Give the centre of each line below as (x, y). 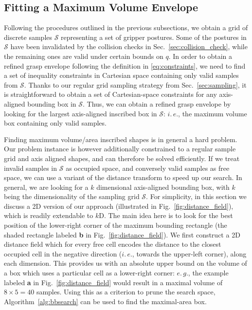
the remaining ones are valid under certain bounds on (84, 56)
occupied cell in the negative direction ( (63, 253)
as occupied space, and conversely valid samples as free (148, 168)
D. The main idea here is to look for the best (166, 215)
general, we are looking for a (46, 187)
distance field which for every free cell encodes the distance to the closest (113, 244)
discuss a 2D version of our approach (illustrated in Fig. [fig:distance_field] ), (119, 206)
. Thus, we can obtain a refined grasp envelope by (157, 103)
